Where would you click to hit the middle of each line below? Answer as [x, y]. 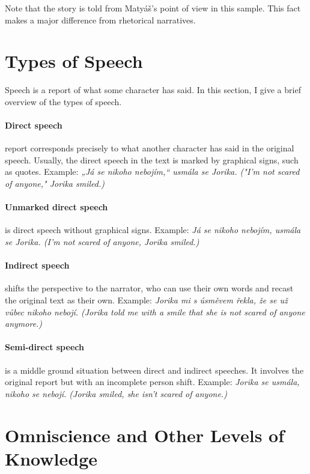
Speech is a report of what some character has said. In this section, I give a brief [153, 90]
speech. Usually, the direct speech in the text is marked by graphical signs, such [152, 160]
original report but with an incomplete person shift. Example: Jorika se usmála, [152, 382]
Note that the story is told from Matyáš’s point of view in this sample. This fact [153, 8]
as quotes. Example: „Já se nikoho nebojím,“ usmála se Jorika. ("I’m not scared [152, 172]
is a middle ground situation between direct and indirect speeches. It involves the [154, 370]
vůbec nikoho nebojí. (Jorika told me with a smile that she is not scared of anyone [155, 311]
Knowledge [51, 458]
